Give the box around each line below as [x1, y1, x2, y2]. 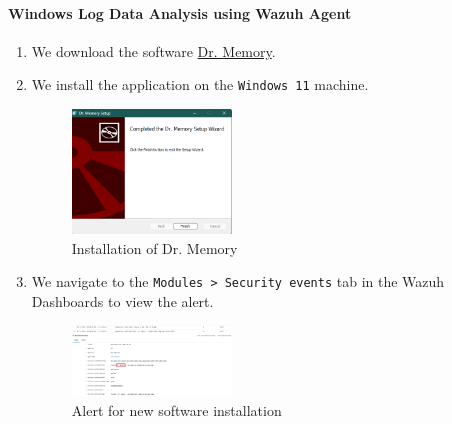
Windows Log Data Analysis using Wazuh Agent [8, 2, 352, 23]
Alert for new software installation [71, 399, 282, 420]
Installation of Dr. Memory [71, 237, 238, 258]
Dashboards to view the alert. [31, 290, 214, 311]
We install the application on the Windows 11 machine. [31, 74, 369, 95]
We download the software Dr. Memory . [31, 40, 276, 61]
